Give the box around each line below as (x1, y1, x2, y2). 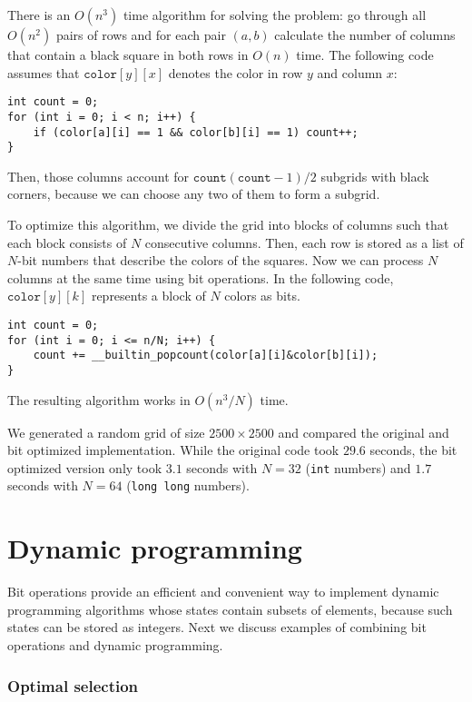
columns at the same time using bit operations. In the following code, (7, 268, 394, 287)
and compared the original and (278, 422, 449, 441)
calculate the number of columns (274, 25, 456, 44)
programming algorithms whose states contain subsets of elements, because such (7, 599, 453, 618)
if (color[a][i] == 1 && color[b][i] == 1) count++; (33, 125, 359, 139)
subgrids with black (320, 166, 429, 185)
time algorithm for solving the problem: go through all (123, 5, 427, 24)
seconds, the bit (369, 440, 457, 460)
